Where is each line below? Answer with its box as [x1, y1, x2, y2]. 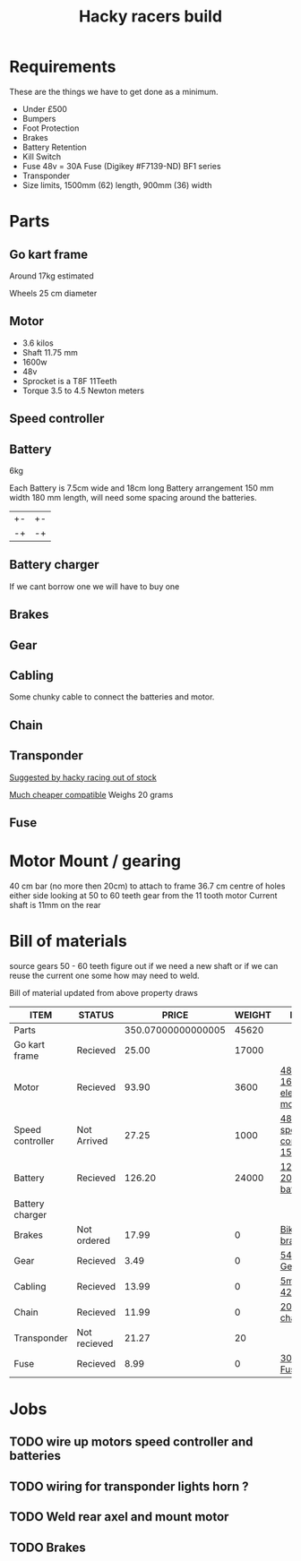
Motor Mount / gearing [9, 851, 182, 871]
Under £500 [21, 103, 67, 114]
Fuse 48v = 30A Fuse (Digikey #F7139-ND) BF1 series [21, 160, 221, 171]
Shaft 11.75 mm [21, 347, 78, 357]
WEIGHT [234, 1008, 271, 1021]
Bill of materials [9, 931, 127, 951]
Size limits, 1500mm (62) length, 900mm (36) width [21, 179, 212, 190]
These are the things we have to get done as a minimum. [9, 86, 219, 97]
